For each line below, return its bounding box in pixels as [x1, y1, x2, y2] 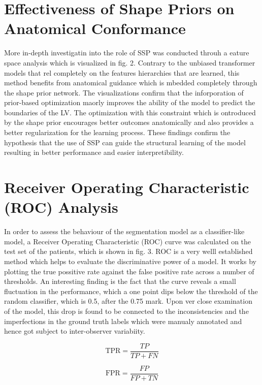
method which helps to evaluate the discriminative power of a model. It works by [4, 255, 256, 266]
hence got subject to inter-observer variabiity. [4, 326, 145, 336]
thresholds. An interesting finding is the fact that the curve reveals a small [4, 276, 236, 286]
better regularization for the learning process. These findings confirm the [4, 127, 231, 138]
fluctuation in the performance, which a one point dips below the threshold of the [4, 285, 258, 296]
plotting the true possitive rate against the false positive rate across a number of [4, 266, 254, 276]
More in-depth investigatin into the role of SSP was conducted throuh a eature [4, 47, 249, 58]
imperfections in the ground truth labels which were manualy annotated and [4, 315, 242, 326]
